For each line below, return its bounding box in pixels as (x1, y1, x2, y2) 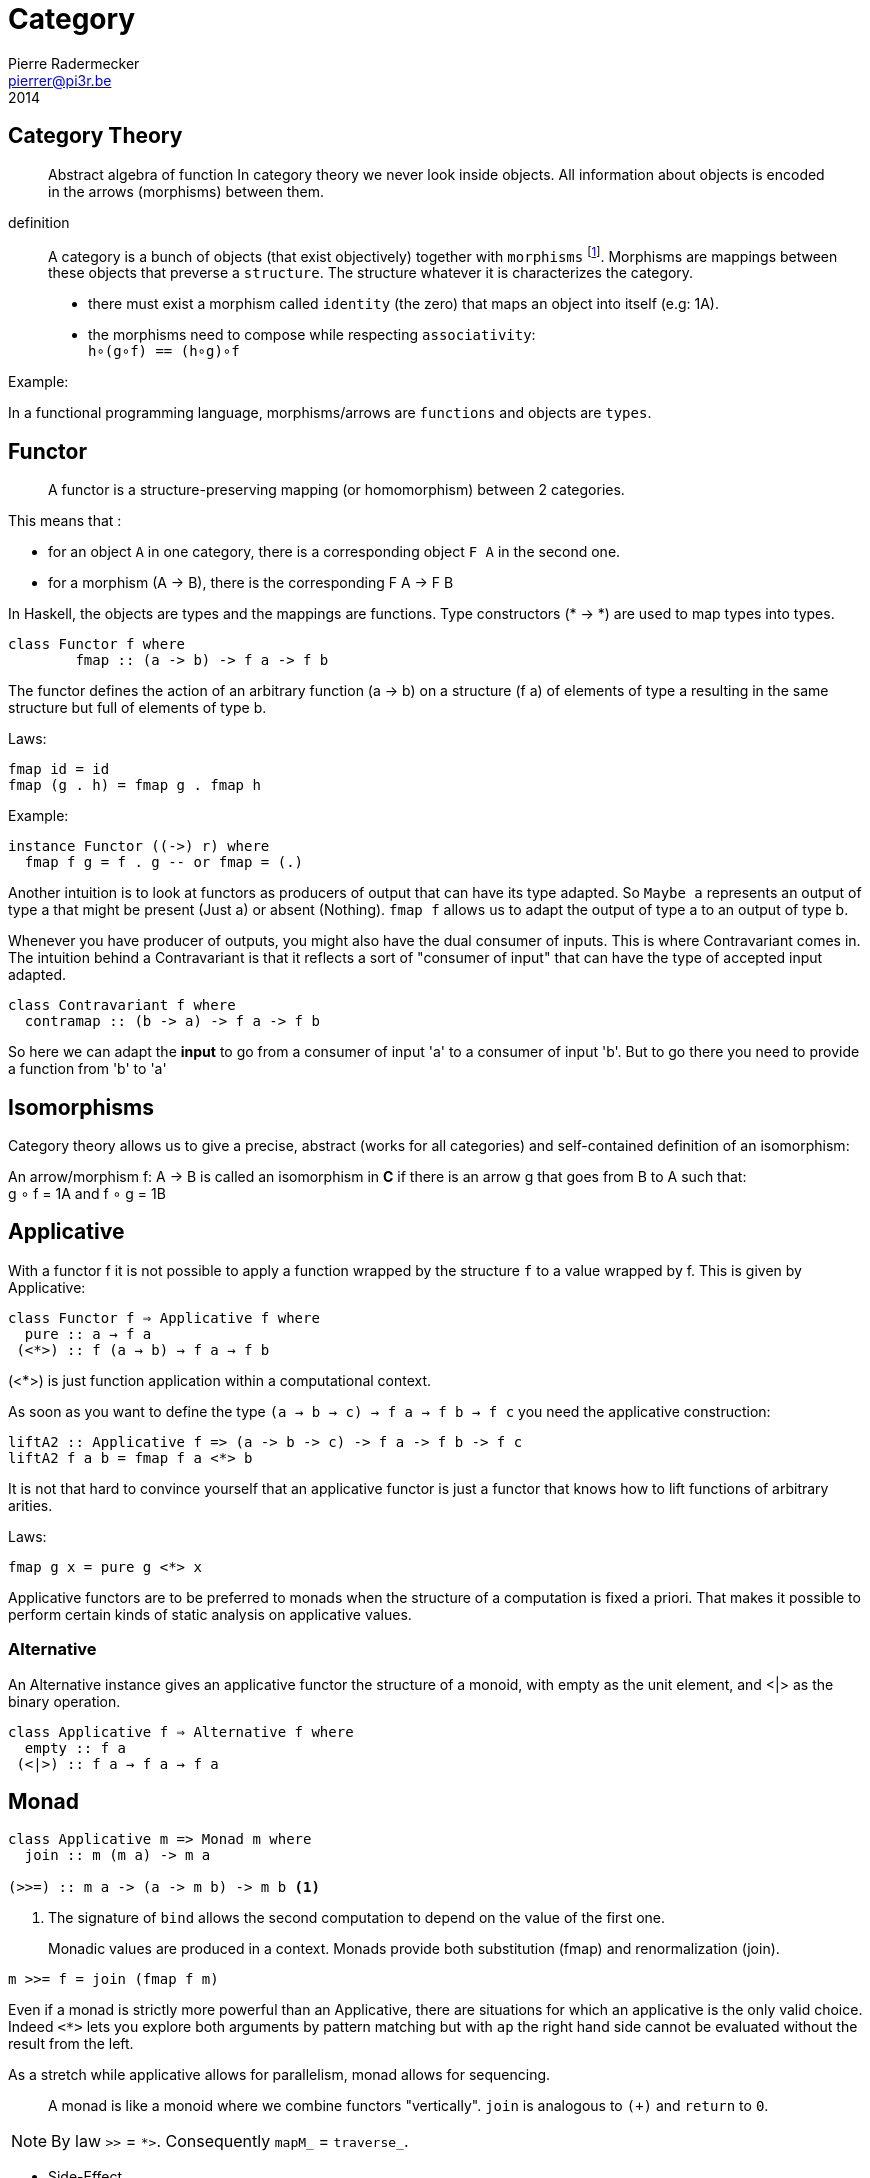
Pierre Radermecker (8, 54, 140, 72)
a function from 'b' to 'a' (8, 1060, 167, 1078)
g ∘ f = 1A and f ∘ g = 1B (8, 1184, 166, 1202)
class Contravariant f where (8, 997, 236, 1014)
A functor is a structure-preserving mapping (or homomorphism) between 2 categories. (48, 481, 625, 499)
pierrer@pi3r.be (8, 71, 112, 89)
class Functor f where (8, 636, 186, 653)
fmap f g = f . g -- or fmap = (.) (24, 854, 304, 871)
